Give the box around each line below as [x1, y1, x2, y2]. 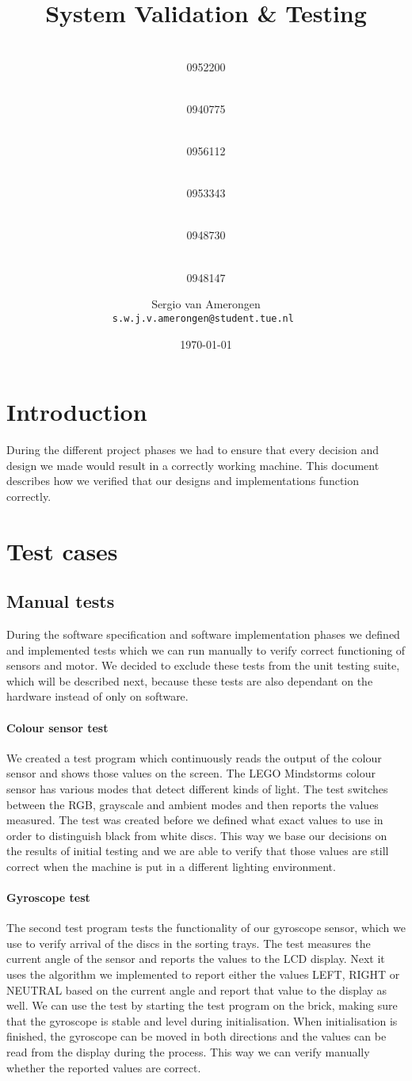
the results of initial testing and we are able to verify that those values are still [6, 842, 389, 859]
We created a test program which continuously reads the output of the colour [6, 749, 382, 766]
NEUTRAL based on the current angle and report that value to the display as [6, 981, 387, 998]
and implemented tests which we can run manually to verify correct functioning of [6, 641, 406, 658]
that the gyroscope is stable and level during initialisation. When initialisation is [6, 1012, 398, 1029]
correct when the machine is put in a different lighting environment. [6, 858, 336, 874]
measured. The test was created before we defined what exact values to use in [6, 812, 383, 828]
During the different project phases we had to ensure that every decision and [6, 441, 380, 458]
